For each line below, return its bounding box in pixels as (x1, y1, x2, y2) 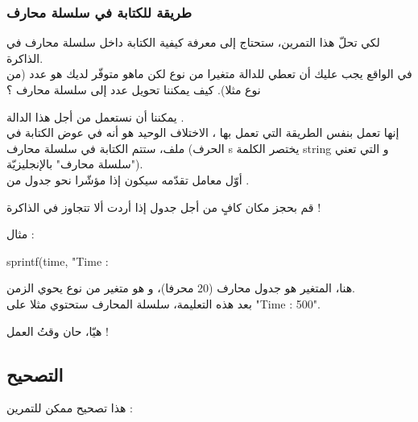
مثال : (6, 225, 35, 242)
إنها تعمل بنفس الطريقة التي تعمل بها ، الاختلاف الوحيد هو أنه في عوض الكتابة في (6, 124, 399, 141)
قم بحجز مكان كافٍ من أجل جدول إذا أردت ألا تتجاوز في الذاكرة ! (6, 198, 321, 215)
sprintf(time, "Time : (6, 252, 109, 269)
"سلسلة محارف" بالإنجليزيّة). (6, 155, 143, 172)
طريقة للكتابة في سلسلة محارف (6, 2, 192, 22)
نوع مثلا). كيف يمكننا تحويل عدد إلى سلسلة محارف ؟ (6, 81, 261, 97)
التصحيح (6, 362, 64, 387)
